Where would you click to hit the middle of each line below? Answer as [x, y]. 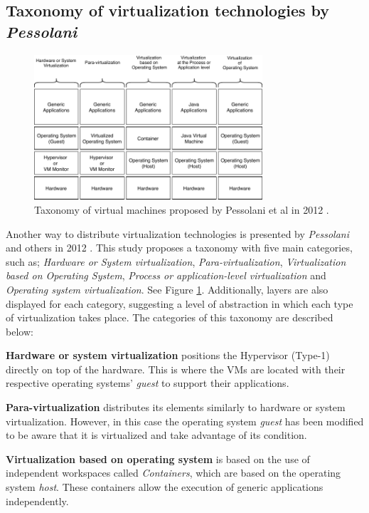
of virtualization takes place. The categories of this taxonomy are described [170, 317]
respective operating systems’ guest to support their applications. [148, 383]
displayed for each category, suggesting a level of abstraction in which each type [180, 303]
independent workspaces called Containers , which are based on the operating [173, 473]
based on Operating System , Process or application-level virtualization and [166, 275]
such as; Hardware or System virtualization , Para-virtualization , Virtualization [176, 261]
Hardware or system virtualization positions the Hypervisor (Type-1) [168, 355]
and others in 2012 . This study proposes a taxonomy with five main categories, [179, 248]
